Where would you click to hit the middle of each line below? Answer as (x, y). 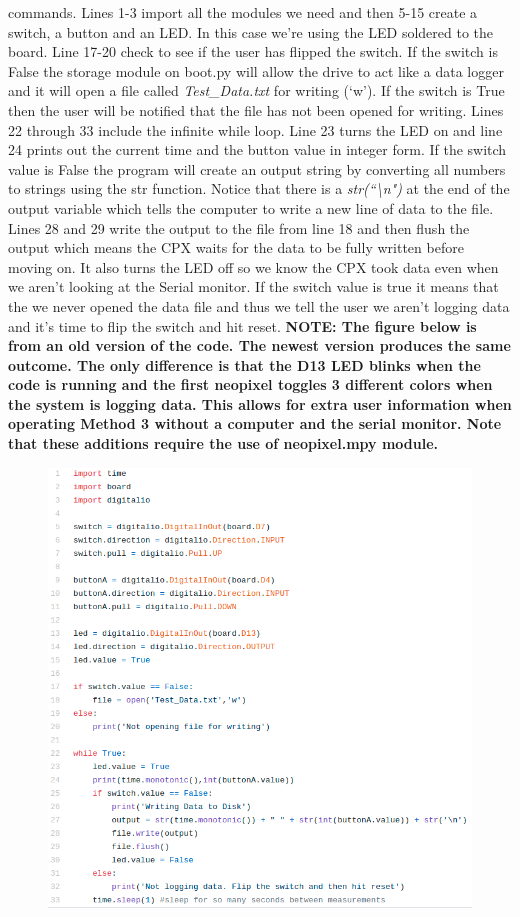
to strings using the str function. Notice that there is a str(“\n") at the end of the (259, 188)
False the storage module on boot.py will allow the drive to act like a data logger (256, 70)
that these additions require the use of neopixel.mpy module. (223, 443)
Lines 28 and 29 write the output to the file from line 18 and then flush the (239, 227)
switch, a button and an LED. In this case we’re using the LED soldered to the (251, 31)
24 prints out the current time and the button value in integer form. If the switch (257, 149)
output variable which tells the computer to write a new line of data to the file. (251, 207)
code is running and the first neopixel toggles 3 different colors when (250, 384)
